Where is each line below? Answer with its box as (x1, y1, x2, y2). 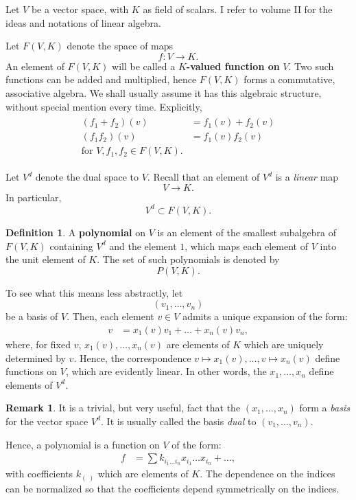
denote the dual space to (35, 170, 139, 184)
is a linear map (275, 170, 339, 184)
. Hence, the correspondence (73, 350, 191, 365)
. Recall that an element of (147, 170, 260, 184)
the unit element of (5, 252, 86, 266)
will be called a (112, 58, 176, 73)
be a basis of (5, 309, 58, 323)
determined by (5, 350, 66, 365)
